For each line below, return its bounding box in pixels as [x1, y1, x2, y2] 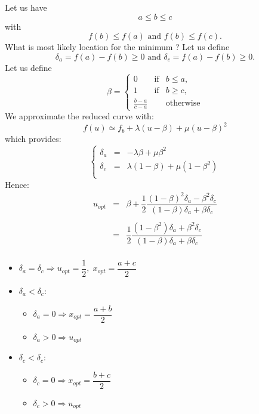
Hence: [5, 178, 29, 190]
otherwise [165, 99, 201, 108]
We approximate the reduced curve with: [5, 110, 154, 122]
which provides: [5, 132, 61, 145]
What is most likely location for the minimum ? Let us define [5, 41, 230, 53]
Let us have [5, 1, 47, 13]
